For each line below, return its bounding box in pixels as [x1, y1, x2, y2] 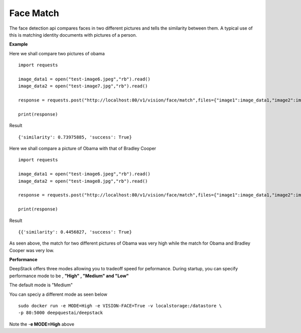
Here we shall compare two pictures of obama [9, 50, 105, 56]
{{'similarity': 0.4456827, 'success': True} [18, 229, 132, 235]
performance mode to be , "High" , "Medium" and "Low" [9, 273, 129, 279]
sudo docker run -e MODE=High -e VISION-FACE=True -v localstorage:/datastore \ [18, 303, 222, 309]
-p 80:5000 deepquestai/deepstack [18, 310, 103, 316]
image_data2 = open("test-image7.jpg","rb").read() [18, 83, 148, 89]
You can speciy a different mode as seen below [9, 291, 108, 297]
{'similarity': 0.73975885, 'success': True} [18, 134, 132, 140]
